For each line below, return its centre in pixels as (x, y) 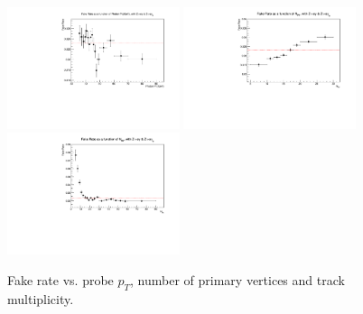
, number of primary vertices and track (237, 279)
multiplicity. (41, 298)
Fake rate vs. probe (60, 279)
